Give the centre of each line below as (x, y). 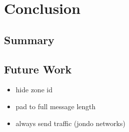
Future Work (38, 69)
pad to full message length (56, 106)
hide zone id (34, 90)
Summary (29, 39)
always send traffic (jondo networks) (70, 123)
